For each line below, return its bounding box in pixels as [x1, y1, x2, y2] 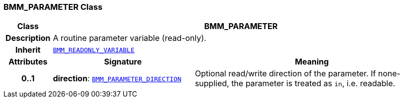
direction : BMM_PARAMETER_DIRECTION [53, 73, 182, 84]
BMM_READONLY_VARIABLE [53, 46, 135, 54]
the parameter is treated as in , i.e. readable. [231, 78, 396, 89]
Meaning [295, 57, 329, 67]
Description [5, 33, 51, 43]
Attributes [8, 57, 48, 67]
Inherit [15, 45, 41, 55]
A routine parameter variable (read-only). [53, 33, 206, 43]
